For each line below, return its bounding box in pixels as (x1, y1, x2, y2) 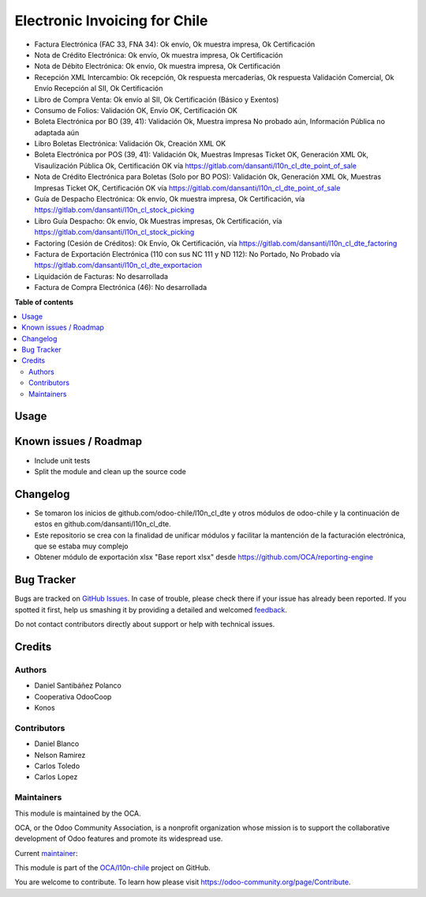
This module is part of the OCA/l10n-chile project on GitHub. (14, 863, 211, 873)
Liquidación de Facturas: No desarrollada (34, 271, 169, 281)
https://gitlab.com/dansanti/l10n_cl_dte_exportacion (34, 261, 203, 270)
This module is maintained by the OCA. (14, 808, 141, 818)
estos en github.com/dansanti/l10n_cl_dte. (34, 519, 171, 529)
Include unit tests (34, 455, 91, 465)
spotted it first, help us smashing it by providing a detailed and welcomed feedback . (14, 605, 288, 614)
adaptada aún (34, 127, 80, 138)
